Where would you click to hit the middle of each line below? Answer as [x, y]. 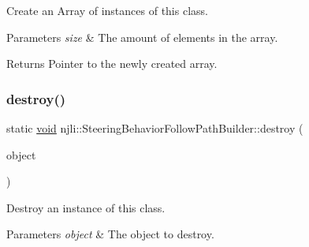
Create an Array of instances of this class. [107, 10]
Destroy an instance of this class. [86, 207]
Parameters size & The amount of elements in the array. [142, 37]
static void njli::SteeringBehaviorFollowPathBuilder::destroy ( [155, 128]
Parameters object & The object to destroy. [110, 234]
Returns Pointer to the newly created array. [112, 64]
